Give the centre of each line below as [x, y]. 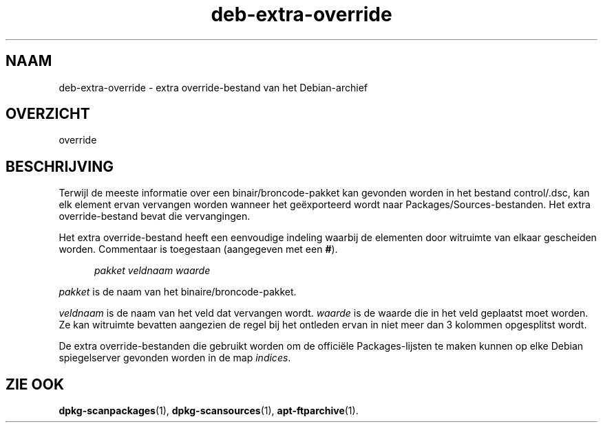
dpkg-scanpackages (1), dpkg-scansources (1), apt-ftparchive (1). [209, 411]
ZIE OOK [35, 384]
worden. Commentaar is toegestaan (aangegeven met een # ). [198, 249]
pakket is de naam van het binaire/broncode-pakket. [178, 292]
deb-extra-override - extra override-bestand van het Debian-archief [213, 87]
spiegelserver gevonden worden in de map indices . [175, 358]
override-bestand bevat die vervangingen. [155, 216]
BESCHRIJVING [60, 166]
